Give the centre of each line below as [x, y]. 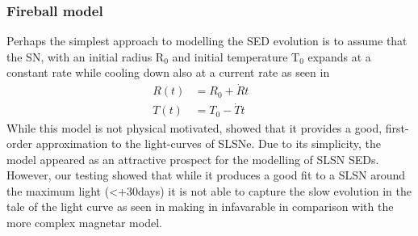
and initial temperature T [236, 56]
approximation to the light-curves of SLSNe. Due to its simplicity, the [208, 143]
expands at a [339, 56]
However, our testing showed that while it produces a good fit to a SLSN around [206, 175]
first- [397, 127]
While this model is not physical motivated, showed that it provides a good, [194, 127]
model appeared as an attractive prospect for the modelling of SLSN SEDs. [193, 159]
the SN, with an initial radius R [86, 56]
